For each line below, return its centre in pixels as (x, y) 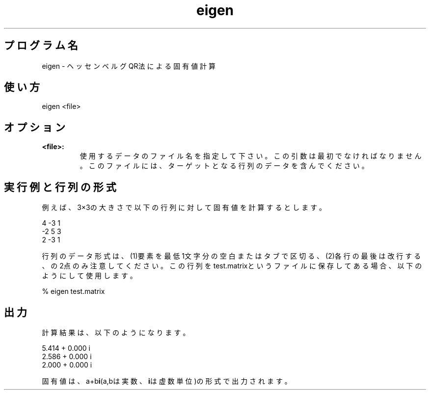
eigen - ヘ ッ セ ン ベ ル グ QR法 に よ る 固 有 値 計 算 (129, 66)
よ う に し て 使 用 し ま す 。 (89, 276)
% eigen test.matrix (73, 291)
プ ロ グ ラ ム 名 (41, 46)
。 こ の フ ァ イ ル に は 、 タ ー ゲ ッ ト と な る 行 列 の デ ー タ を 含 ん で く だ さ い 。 (224, 166)
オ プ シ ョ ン (35, 127)
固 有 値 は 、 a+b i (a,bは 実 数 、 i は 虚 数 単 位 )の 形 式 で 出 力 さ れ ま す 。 (167, 381)
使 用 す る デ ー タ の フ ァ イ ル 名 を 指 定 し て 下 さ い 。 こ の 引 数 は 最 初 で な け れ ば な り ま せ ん (251, 156)
